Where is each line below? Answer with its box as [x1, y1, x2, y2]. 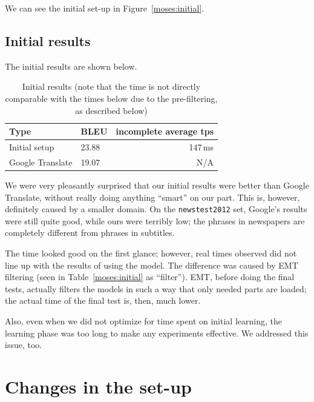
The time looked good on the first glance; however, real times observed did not [5, 246, 297, 259]
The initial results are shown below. [5, 59, 137, 72]
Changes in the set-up [5, 374, 192, 398]
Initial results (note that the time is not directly [22, 80, 201, 93]
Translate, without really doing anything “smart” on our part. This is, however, [5, 190, 300, 203]
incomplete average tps [116, 125, 214, 138]
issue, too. [5, 338, 42, 351]
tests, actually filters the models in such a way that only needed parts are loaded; [5, 282, 307, 295]
